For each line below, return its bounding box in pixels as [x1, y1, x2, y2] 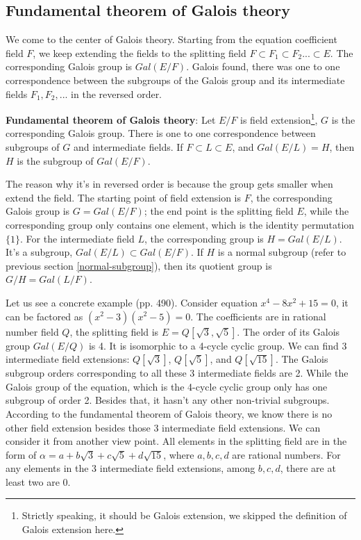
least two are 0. [6, 474, 71, 489]
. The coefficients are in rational [190, 309, 326, 323]
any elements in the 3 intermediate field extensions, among [6, 461, 255, 475]
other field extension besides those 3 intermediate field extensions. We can [6, 420, 321, 434]
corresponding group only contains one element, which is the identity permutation [6, 217, 355, 231]
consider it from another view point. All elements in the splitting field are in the [6, 434, 347, 448]
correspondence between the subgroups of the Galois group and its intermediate [6, 72, 345, 87]
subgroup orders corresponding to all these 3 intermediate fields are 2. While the [6, 366, 349, 380]
